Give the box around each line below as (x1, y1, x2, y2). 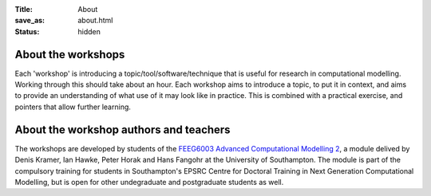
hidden (77, 26, 101, 36)
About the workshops (14, 48, 125, 61)
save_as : (14, 16, 45, 25)
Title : (14, 5, 34, 14)
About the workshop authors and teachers (14, 123, 231, 136)
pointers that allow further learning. (14, 102, 132, 112)
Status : (14, 26, 40, 36)
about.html (77, 16, 113, 25)
